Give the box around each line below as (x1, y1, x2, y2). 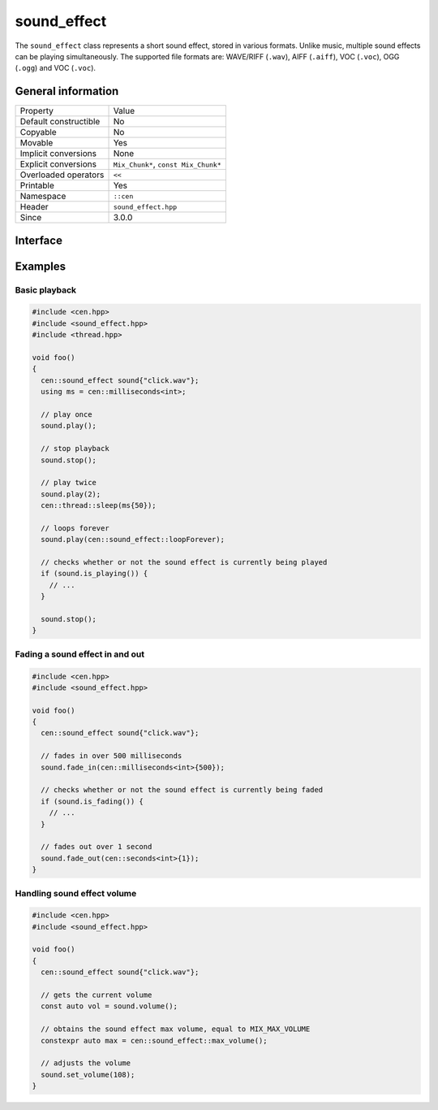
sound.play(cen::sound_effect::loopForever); (41, 535, 225, 544)
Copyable (19, 127, 57, 138)
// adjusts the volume (41, 1059, 131, 1068)
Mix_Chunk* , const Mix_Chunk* (113, 158, 222, 170)
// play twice (41, 478, 97, 488)
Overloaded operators (19, 169, 105, 180)
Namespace (19, 191, 67, 202)
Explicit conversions (19, 158, 97, 170)
